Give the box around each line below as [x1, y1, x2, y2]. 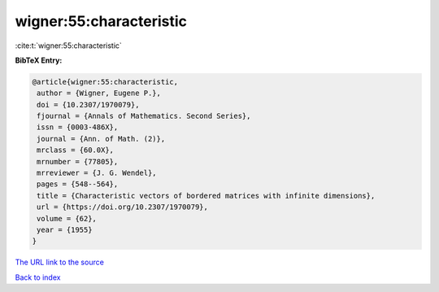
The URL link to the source [15, 257, 105, 268]
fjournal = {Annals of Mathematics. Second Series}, [37, 111, 251, 121]
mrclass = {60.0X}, [37, 146, 114, 155]
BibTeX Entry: [15, 55, 63, 65]
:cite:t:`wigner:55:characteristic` [15, 41, 122, 50]
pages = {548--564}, [37, 180, 119, 189]
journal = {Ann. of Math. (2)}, [37, 134, 166, 143]
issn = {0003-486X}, [37, 123, 119, 132]
